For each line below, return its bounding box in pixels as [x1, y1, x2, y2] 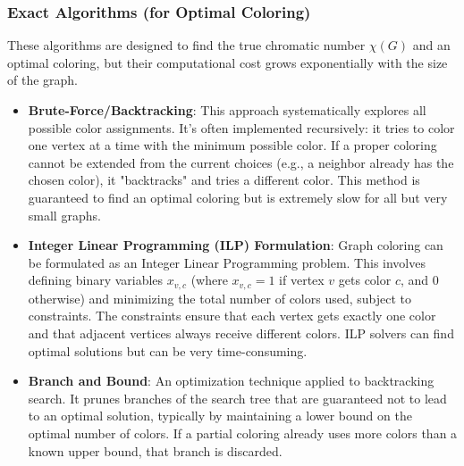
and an [412, 36, 451, 54]
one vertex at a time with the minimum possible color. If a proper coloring [28, 136, 437, 154]
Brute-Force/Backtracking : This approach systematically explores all [28, 101, 426, 119]
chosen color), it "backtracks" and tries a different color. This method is [28, 171, 420, 189]
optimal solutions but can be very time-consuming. [28, 341, 308, 360]
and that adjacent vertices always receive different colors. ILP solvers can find [28, 323, 454, 342]
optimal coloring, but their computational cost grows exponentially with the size [7, 53, 448, 71]
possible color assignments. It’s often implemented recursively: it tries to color [28, 118, 455, 137]
